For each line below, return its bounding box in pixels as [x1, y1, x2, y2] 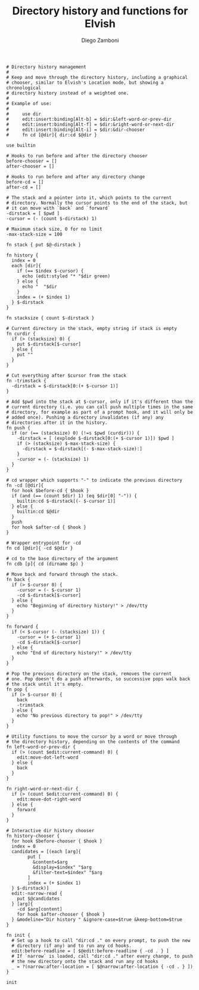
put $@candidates [17, 896, 60, 902]
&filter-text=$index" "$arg [32, 869, 102, 875]
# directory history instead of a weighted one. [6, 90, 129, 96]
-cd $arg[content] [17, 906, 63, 912]
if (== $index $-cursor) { [17, 268, 84, 274]
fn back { [6, 576, 31, 582]
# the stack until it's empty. [6, 681, 84, 687]
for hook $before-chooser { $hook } [11, 838, 102, 844]
